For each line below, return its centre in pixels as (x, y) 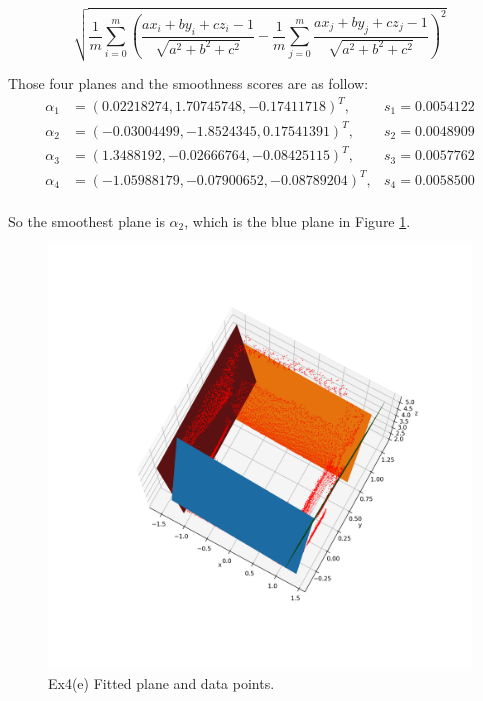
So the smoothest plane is (86, 220)
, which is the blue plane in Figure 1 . (297, 220)
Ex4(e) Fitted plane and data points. (161, 682)
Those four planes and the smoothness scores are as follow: (188, 82)
